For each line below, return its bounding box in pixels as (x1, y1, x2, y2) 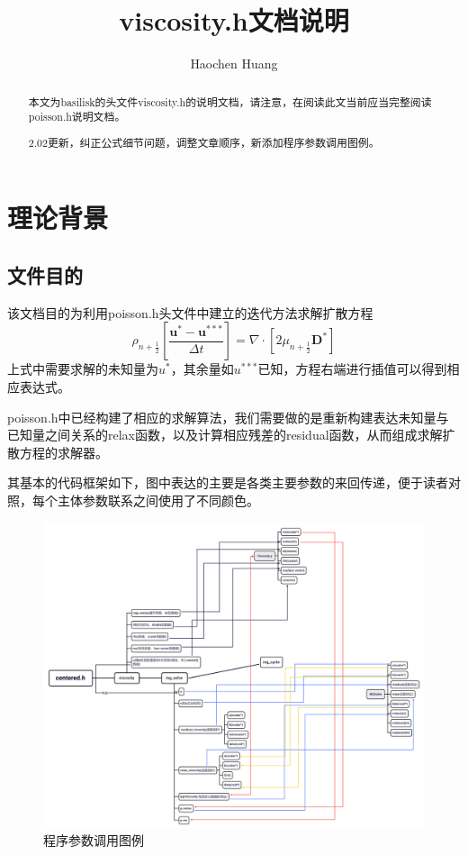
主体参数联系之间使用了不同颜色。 (57, 490, 259, 509)
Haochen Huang (190, 54, 278, 73)
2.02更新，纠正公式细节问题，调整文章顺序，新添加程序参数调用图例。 (28, 134, 380, 150)
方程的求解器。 (19, 442, 108, 461)
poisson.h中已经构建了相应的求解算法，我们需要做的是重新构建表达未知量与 (7, 407, 449, 426)
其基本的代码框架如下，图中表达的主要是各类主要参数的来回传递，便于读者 (7, 473, 448, 492)
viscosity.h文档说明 (119, 2, 349, 39)
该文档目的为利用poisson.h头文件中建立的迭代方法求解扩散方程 (7, 303, 373, 322)
